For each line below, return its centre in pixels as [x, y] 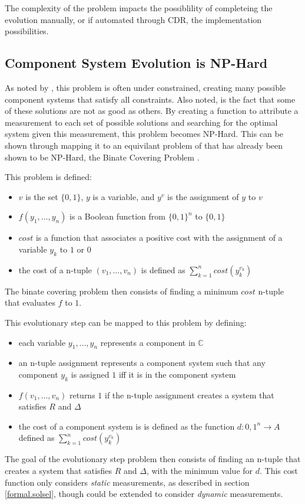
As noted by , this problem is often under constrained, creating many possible [145, 87]
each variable [42, 342]
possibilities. [27, 31]
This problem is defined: [48, 177]
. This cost [279, 471]
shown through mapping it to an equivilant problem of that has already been [144, 145]
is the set [42, 196]
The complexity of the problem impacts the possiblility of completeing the [139, 8]
